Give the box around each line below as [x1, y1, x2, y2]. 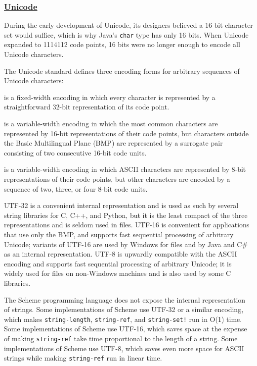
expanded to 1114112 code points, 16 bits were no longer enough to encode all [4, 39, 240, 50]
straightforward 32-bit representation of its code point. [4, 102, 170, 112]
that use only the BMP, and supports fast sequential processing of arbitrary [4, 229, 234, 239]
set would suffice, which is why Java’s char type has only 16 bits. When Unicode [4, 29, 249, 40]
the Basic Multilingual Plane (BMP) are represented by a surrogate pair [4, 138, 223, 148]
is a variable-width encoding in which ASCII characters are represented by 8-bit [4, 164, 246, 174]
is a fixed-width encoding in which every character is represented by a [4, 92, 215, 102]
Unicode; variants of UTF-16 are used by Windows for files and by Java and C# [4, 239, 248, 249]
